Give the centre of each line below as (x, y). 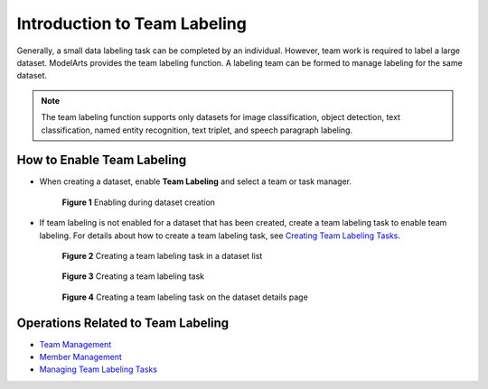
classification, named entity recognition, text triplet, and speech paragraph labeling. (197, 130)
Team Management (75, 344)
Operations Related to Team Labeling (123, 323)
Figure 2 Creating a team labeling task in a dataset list (162, 255)
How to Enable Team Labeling (102, 160)
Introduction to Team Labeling (132, 23)
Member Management (80, 357)
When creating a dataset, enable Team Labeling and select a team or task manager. (196, 181)
